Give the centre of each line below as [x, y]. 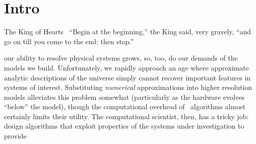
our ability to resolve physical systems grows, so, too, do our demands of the [121, 58]
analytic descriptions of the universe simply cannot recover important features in [128, 77]
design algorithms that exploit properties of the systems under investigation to [124, 126]
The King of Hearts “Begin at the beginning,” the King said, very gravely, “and [128, 32]
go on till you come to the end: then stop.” [69, 41]
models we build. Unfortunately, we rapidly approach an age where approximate [127, 67]
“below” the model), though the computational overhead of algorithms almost [125, 107]
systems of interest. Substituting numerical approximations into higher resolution [128, 87]
